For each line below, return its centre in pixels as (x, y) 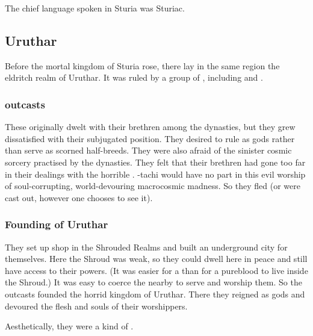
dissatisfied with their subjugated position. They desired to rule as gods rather (150, 138)
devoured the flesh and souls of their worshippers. (96, 306)
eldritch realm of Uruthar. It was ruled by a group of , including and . (134, 77)
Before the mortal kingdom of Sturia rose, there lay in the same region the (142, 65)
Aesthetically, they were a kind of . (69, 326)
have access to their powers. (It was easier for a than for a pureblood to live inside (156, 270)
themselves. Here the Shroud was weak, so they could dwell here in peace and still (156, 259)
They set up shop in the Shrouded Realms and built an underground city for (146, 247)
